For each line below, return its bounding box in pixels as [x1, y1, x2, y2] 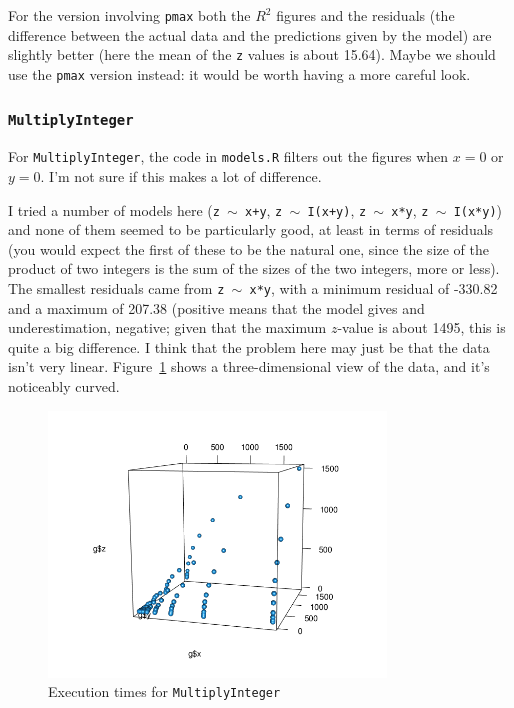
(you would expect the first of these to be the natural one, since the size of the [8, 238, 490, 259]
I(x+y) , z [307, 199, 367, 220]
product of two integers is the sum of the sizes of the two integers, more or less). [8, 258, 500, 279]
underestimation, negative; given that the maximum [8, 317, 327, 338]
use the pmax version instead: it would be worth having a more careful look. [8, 63, 471, 84]
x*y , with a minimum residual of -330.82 [249, 278, 498, 299]
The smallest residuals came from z [8, 278, 225, 299]
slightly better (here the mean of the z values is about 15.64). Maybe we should [8, 44, 496, 65]
